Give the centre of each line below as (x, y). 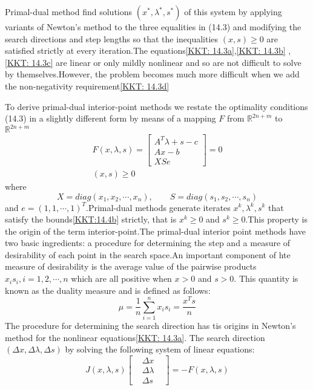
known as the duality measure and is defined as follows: (108, 290)
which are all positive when (121, 278)
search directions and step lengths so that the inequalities (112, 38)
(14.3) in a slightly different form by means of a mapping (110, 118)
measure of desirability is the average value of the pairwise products (131, 266)
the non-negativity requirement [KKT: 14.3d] (87, 86)
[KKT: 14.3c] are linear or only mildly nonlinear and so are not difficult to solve (153, 62)
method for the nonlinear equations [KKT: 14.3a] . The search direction (135, 337)
